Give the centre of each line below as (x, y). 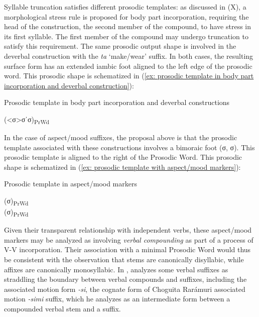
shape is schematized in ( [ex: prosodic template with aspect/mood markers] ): (122, 167)
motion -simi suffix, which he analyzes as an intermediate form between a (117, 299)
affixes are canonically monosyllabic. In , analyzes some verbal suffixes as (116, 269)
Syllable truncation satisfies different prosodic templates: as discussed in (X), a (125, 7)
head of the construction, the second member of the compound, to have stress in (128, 26)
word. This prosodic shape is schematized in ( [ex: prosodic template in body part (129, 76)
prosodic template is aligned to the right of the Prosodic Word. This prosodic (123, 157)
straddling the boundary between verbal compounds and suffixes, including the (125, 279)
